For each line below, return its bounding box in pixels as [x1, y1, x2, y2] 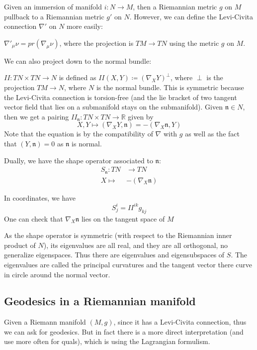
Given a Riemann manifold [4, 317, 86, 327]
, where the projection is [59, 37, 134, 48]
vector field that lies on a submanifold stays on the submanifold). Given [4, 102, 223, 112]
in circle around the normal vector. [4, 269, 110, 279]
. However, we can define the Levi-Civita [129, 11, 254, 21]
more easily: [67, 21, 103, 31]
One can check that [4, 213, 63, 224]
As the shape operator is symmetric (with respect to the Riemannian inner [4, 230, 232, 240]
